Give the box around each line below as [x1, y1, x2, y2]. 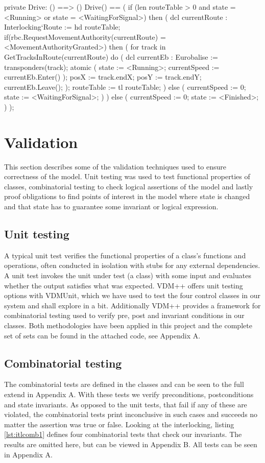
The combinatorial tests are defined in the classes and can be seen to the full [4, 379, 244, 389]
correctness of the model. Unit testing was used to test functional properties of [4, 171, 250, 182]
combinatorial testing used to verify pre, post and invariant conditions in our [4, 310, 245, 321]
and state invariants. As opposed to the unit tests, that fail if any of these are [4, 399, 247, 409]
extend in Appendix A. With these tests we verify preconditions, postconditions [4, 388, 254, 399]
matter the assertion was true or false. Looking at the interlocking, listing [4, 419, 234, 429]
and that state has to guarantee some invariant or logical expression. [4, 201, 219, 212]
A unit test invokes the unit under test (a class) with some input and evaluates [4, 270, 251, 281]
